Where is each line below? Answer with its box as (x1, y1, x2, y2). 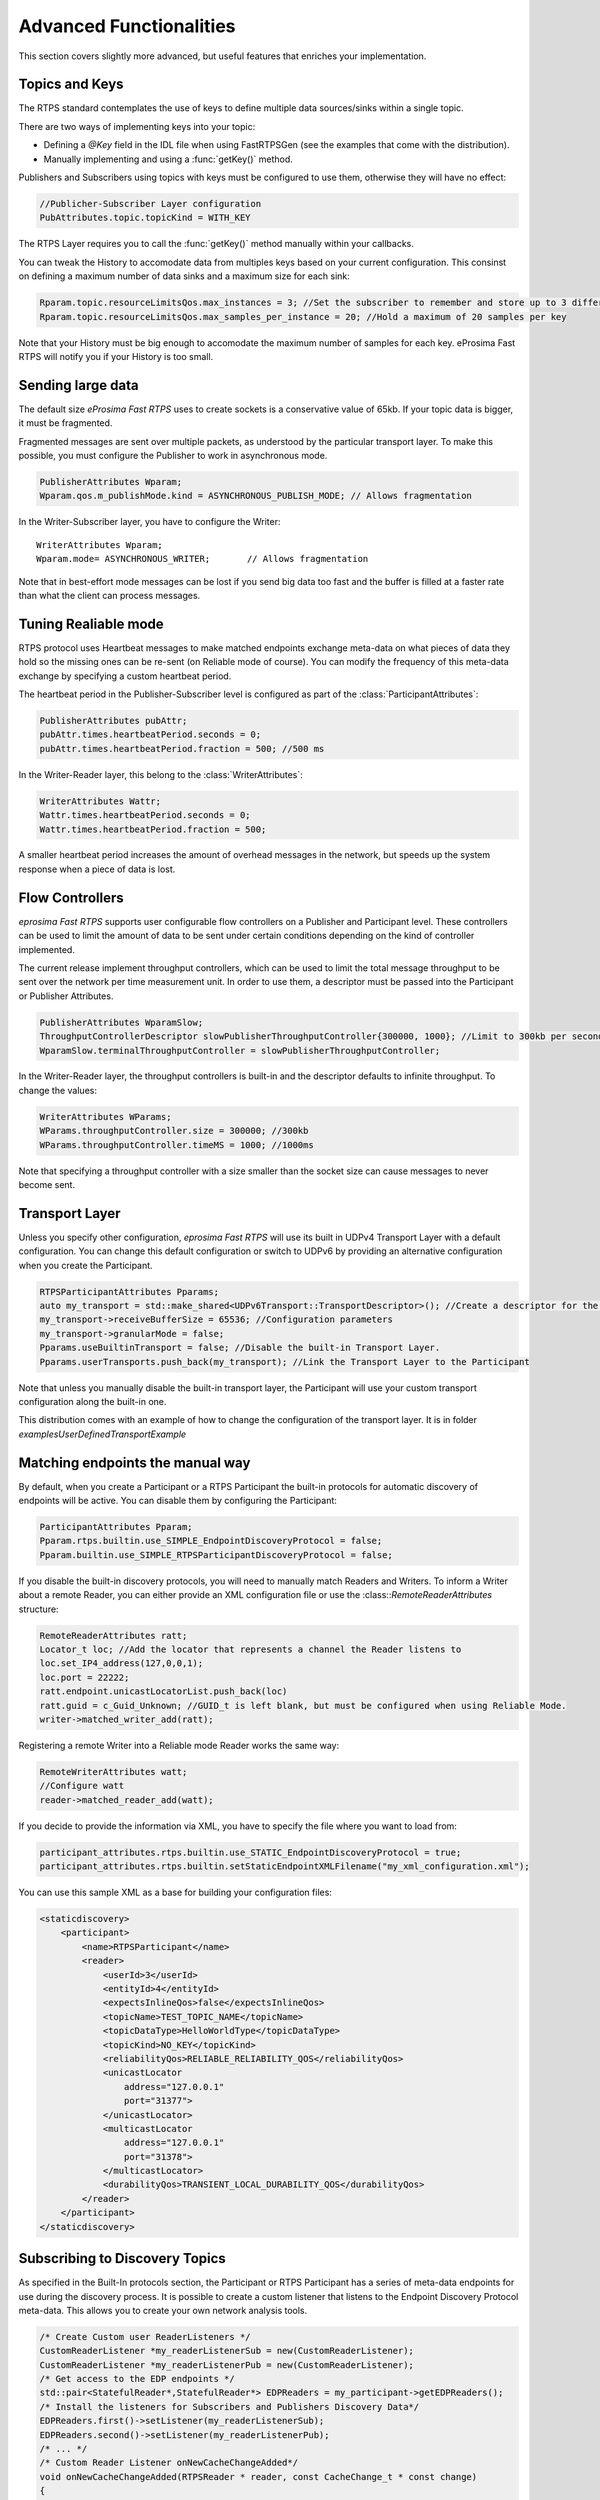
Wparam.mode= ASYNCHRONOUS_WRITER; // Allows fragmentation (36, 553, 369, 565)
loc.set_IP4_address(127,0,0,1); (39, 1658, 204, 1669)
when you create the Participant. (18, 1259, 154, 1271)
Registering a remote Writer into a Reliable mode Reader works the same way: (18, 1739, 340, 1751)
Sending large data (18, 376, 139, 394)
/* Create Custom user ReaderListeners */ (39, 2331, 251, 2342)
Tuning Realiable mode (18, 615, 164, 632)
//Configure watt (39, 1780, 125, 1792)
